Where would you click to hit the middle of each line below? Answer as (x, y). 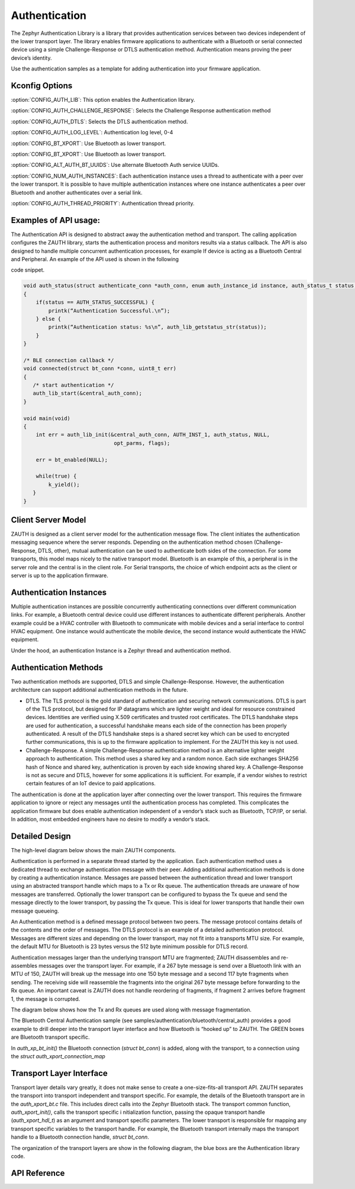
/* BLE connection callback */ (69, 360)
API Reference (38, 1173)
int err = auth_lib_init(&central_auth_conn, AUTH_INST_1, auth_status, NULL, (153, 435)
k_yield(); (64, 484)
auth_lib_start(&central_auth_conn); (87, 393)
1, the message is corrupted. (46, 999)
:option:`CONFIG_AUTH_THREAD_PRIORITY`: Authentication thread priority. (103, 203)
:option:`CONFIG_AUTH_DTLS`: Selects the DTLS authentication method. (99, 121)
